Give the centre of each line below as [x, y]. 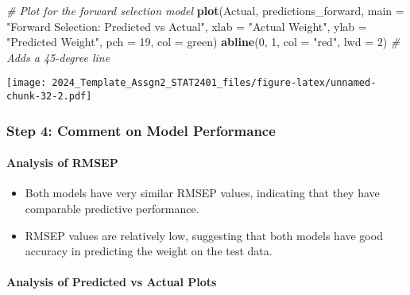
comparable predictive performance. [112, 208]
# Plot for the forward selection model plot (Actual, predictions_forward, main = [205, 10]
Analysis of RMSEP [62, 163]
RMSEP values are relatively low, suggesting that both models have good [204, 235]
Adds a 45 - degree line [58, 57]
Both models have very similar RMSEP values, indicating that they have [202, 193]
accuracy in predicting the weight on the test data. [149, 251]
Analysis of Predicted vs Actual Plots [112, 282]
